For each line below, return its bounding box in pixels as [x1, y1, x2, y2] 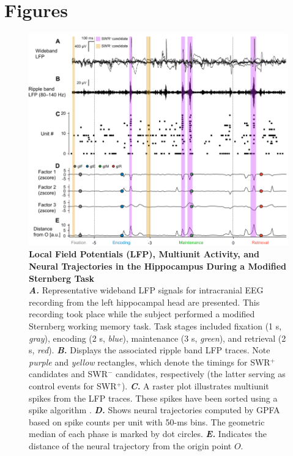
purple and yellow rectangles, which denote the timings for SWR [29, 355, 270, 368]
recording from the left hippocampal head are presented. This [29, 295, 260, 308]
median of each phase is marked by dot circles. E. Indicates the [29, 427, 267, 440]
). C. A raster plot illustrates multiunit [121, 380, 269, 392]
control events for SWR [29, 380, 117, 392]
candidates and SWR [29, 367, 108, 380]
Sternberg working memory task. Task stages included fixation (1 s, [29, 320, 282, 333]
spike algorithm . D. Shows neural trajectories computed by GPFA [29, 403, 280, 416]
